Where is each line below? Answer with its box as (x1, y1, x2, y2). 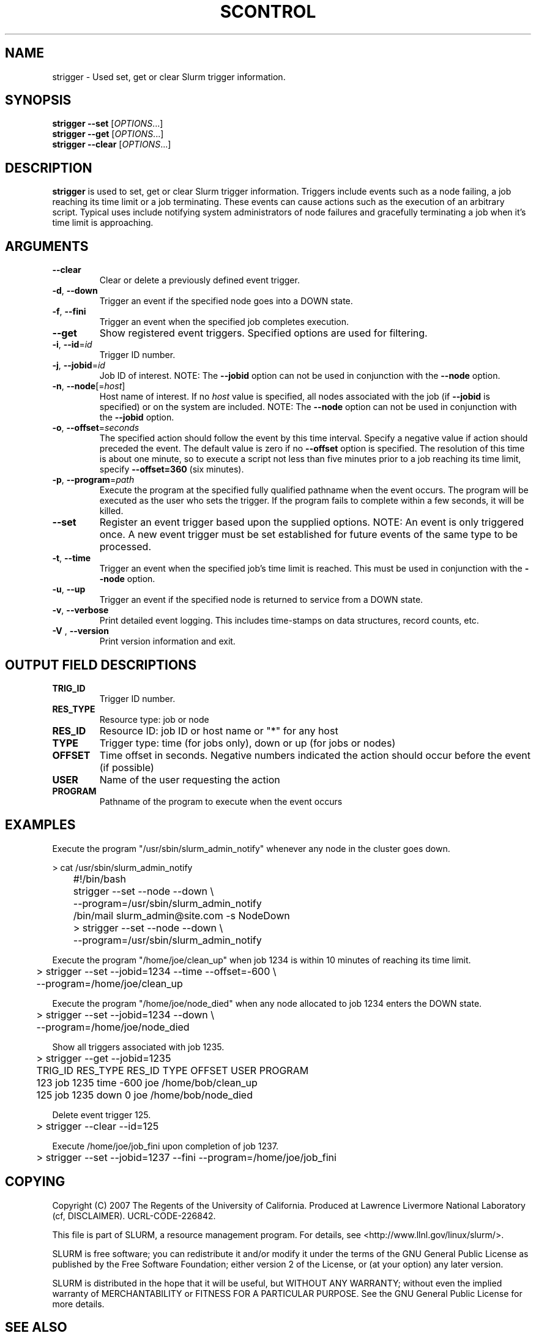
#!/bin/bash (73, 872, 127, 885)
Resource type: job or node (99, 714, 209, 725)
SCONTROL (220, 1, 316, 22)
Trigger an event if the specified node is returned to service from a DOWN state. (99, 594, 423, 605)
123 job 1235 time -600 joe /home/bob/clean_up (36, 1076, 258, 1089)
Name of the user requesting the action (99, 773, 280, 786)
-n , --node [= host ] (52, 381, 125, 392)
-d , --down (52, 285, 98, 296)
